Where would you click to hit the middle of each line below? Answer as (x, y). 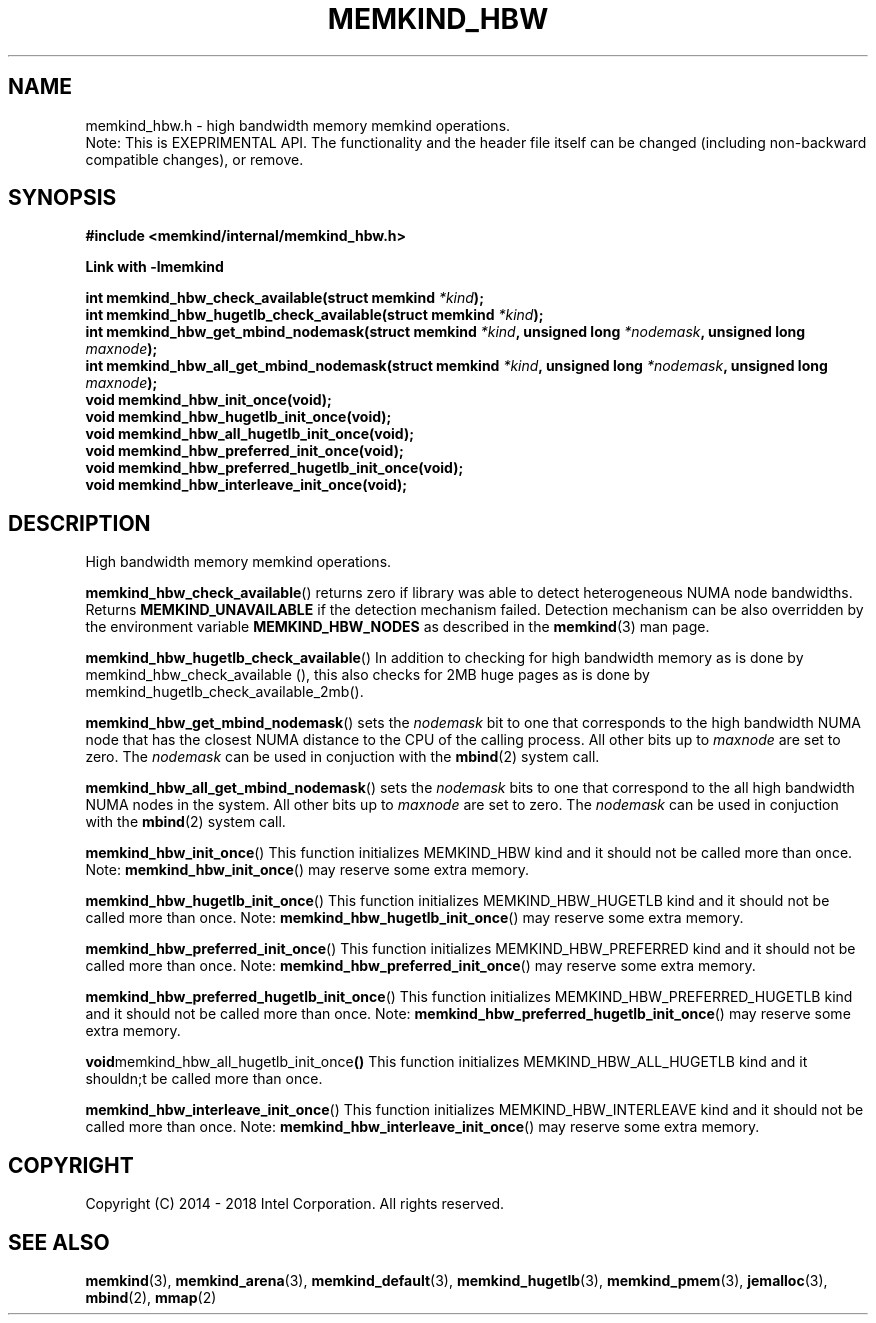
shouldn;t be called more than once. (204, 1079)
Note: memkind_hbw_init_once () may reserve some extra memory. (307, 870)
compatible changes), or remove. (194, 159)
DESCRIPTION (79, 523)
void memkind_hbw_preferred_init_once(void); (244, 451)
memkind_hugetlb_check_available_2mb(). (224, 692)
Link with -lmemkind (154, 267)
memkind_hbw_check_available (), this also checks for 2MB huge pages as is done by (367, 675)
